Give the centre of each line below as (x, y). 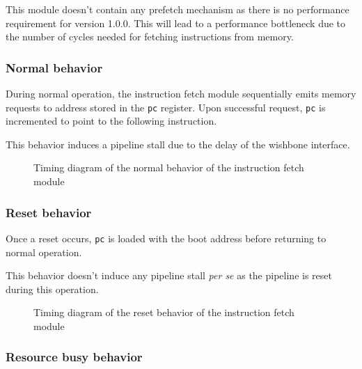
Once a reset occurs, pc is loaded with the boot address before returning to (166, 238)
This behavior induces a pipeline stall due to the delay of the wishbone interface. (178, 144)
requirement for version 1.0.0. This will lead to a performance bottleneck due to (176, 23)
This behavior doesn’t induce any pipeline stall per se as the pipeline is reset (169, 275)
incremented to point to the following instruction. (111, 121)
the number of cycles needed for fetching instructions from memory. (150, 37)
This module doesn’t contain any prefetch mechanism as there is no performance (178, 9)
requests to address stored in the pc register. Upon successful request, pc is (166, 107)
